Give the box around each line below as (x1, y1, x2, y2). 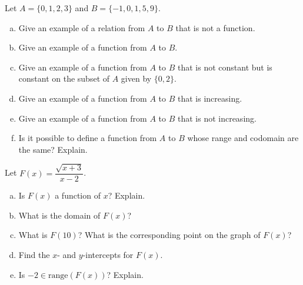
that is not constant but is (177, 61, 272, 73)
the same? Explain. (18, 143, 88, 155)
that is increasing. (177, 92, 242, 104)
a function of (55, 189, 101, 202)
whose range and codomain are (187, 132, 299, 144)
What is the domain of (18, 209, 101, 221)
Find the (18, 248, 50, 260)
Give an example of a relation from (18, 21, 145, 33)
